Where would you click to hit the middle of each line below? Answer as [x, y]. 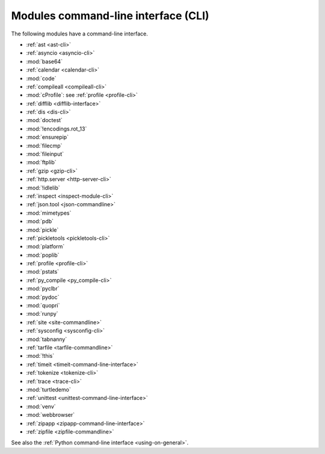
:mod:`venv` [41, 406]
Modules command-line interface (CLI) [110, 16]
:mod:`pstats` [43, 272]
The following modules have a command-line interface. [79, 34]
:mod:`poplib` [43, 255]
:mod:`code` [41, 78]
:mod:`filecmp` [44, 146]
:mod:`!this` [40, 356]
